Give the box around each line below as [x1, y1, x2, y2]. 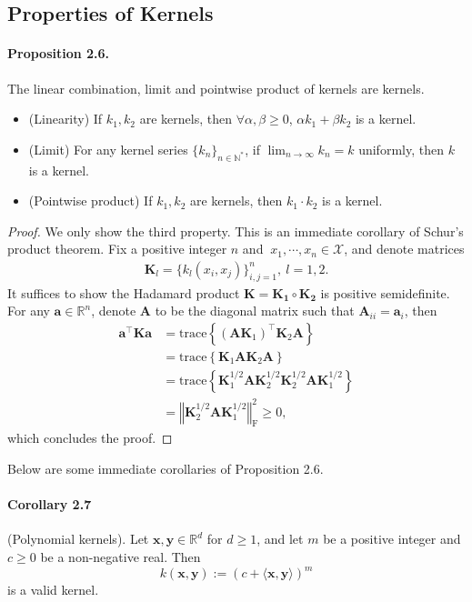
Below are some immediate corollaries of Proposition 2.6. [7, 458, 324, 477]
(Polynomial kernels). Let [7, 529, 149, 548]
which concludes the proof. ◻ [7, 428, 173, 447]
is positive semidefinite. [320, 283, 450, 302]
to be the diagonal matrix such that [155, 301, 355, 320]
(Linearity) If [28, 109, 103, 128]
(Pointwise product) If [28, 191, 153, 210]
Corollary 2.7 [7, 495, 92, 514]
